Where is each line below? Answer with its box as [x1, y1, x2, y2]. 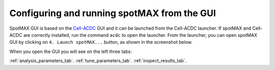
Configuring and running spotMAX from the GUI [9, 8, 216, 19]
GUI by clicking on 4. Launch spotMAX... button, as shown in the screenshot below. [9, 39, 193, 45]
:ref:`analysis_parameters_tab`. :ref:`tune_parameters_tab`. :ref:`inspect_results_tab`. [9, 58, 187, 64]
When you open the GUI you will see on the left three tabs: [9, 48, 132, 54]
